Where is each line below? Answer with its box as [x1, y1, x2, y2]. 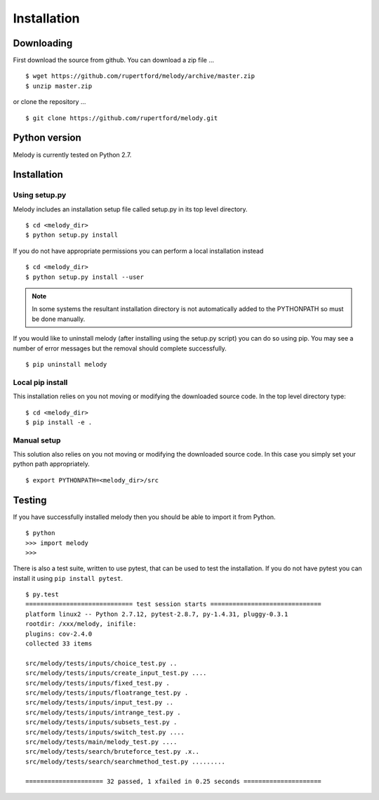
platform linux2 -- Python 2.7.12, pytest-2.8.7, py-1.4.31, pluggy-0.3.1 [25, 610, 288, 618]
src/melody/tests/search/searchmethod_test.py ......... [25, 757, 226, 766]
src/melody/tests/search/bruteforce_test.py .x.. [25, 748, 200, 756]
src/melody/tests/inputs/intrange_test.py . [25, 708, 182, 716]
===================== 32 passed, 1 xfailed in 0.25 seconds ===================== [25, 777, 322, 785]
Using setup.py [13, 190, 67, 200]
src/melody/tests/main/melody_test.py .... [25, 737, 178, 746]
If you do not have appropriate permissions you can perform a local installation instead [13, 247, 264, 255]
